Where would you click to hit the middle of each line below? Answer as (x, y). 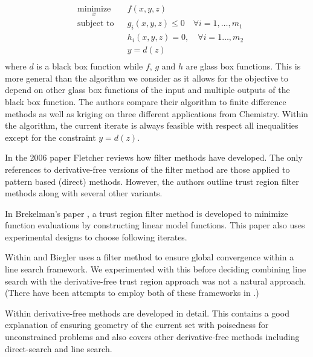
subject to (96, 24)
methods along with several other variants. (84, 193)
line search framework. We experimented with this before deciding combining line (156, 269)
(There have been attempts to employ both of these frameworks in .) (132, 293)
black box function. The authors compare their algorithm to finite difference (146, 101)
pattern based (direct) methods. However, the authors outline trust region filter (152, 181)
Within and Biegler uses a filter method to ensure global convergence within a (150, 257)
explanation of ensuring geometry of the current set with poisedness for (137, 325)
